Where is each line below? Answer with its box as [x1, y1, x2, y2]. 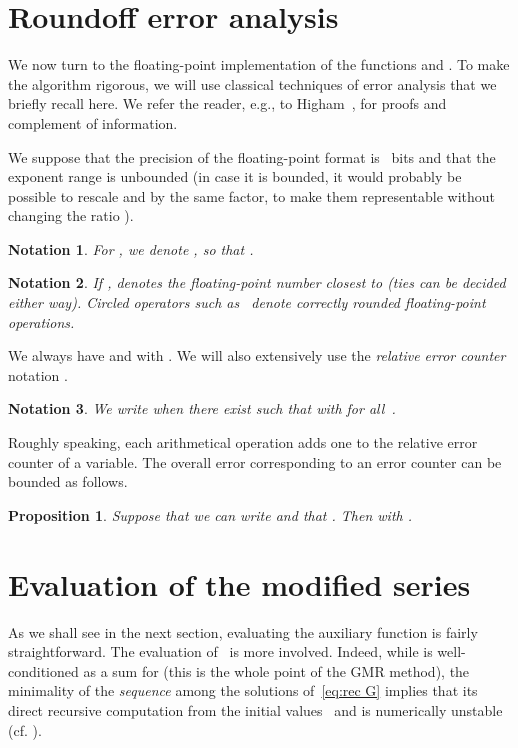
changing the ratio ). [8, 205, 134, 226]
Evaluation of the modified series [8, 563, 471, 604]
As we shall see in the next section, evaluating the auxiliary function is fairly [8, 621, 478, 642]
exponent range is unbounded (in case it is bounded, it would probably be [8, 166, 462, 187]
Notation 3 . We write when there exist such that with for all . [8, 398, 396, 419]
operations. [8, 311, 75, 332]
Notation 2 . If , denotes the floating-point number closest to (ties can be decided [8, 272, 506, 293]
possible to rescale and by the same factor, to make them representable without [8, 185, 495, 206]
